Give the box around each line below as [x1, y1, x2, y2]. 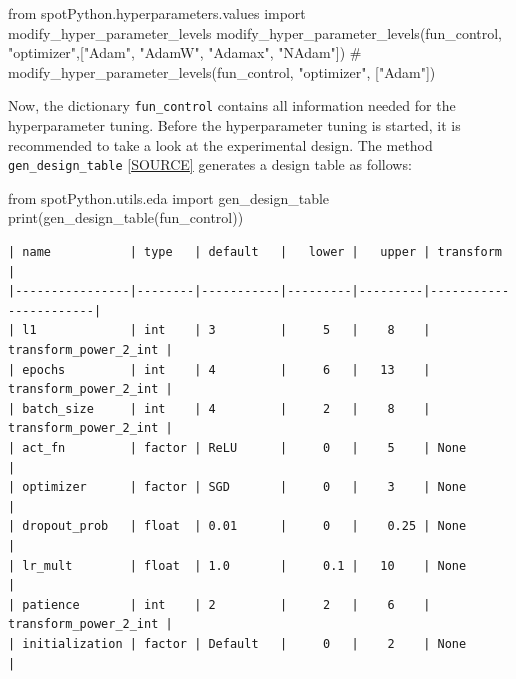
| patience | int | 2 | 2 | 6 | [8, 597, 431, 612]
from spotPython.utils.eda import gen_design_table [8, 187, 330, 208]
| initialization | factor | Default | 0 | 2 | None [8, 636, 467, 651]
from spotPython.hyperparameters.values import [8, 3, 306, 23]
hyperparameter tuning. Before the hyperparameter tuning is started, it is [8, 115, 461, 136]
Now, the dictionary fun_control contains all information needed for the [8, 95, 456, 116]
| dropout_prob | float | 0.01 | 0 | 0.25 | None [8, 519, 467, 534]
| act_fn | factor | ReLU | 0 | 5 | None [8, 441, 467, 455]
